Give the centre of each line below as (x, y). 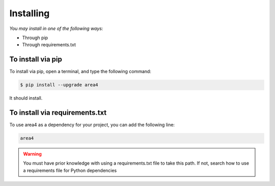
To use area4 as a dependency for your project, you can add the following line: (92, 125)
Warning (32, 154)
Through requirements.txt (49, 45)
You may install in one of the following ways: (56, 28)
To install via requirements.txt (58, 113)
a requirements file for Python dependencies (70, 170)
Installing (30, 13)
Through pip (35, 38)
